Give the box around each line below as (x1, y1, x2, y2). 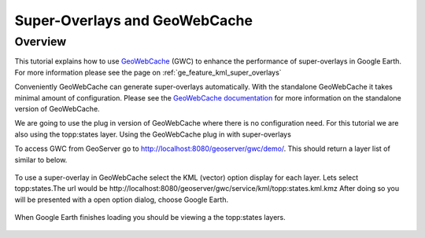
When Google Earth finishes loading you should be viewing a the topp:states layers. (14, 213, 286, 222)
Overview (14, 35, 67, 49)
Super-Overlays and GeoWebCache (14, 12, 253, 29)
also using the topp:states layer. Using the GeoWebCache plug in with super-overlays (14, 130, 291, 139)
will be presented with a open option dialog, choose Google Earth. (14, 195, 228, 204)
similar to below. (14, 155, 68, 164)
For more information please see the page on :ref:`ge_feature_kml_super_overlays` (14, 68, 283, 77)
